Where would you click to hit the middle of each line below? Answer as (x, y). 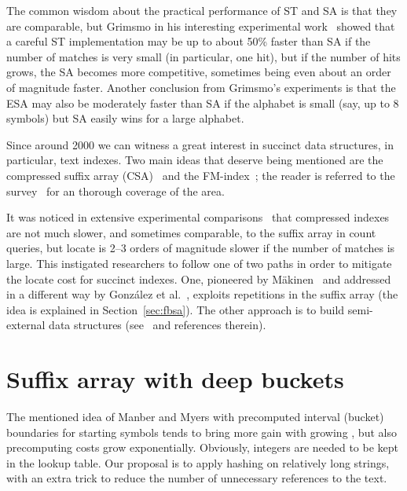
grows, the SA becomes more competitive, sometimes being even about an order (199, 72)
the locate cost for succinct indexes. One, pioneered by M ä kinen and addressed (199, 278)
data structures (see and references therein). (158, 325)
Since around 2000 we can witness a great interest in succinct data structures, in (200, 144)
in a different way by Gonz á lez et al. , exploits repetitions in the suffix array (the (202, 294)
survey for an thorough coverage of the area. (115, 191)
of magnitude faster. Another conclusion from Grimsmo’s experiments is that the (201, 87)
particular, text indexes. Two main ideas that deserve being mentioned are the (195, 160)
